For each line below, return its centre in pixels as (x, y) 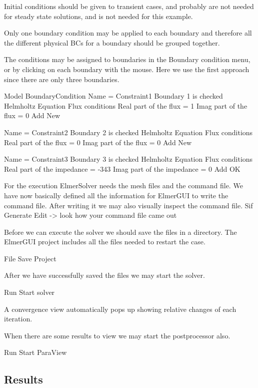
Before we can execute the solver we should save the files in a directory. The (120, 232)
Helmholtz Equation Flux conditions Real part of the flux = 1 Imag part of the (126, 105)
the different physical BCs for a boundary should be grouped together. (112, 42)
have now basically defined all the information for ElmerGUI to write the (116, 195)
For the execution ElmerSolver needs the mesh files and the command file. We (123, 185)
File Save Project (30, 258)
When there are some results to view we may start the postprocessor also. (117, 335)
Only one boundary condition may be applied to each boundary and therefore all (128, 33)
